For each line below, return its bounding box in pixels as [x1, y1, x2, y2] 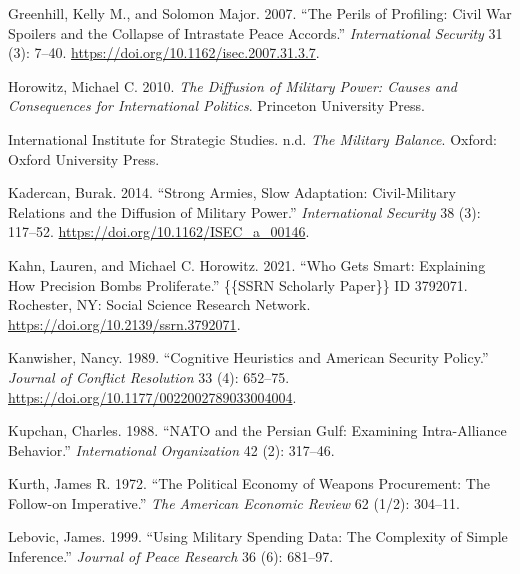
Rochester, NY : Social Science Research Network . [8, 294, 311, 315]
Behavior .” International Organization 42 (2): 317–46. [8, 439, 335, 460]
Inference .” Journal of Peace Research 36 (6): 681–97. [8, 546, 334, 567]
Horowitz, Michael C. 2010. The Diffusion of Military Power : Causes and [8, 75, 457, 96]
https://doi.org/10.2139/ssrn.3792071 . [8, 313, 241, 334]
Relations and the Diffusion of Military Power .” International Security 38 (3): [8, 201, 481, 222]
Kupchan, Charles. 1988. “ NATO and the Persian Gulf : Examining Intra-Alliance [8, 420, 507, 441]
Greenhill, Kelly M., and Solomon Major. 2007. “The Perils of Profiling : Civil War [8, 3, 512, 23]
